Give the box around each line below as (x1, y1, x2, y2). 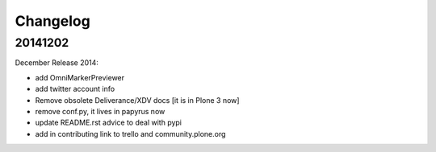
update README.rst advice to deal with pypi (35, 117, 182, 128)
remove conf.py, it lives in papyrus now (35, 106, 166, 116)
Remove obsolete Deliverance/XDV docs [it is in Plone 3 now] (35, 95, 240, 105)
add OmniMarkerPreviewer (35, 72, 125, 82)
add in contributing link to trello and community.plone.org (35, 129, 226, 138)
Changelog (15, 12, 90, 30)
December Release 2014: (15, 58, 99, 68)
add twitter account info (35, 84, 115, 94)
